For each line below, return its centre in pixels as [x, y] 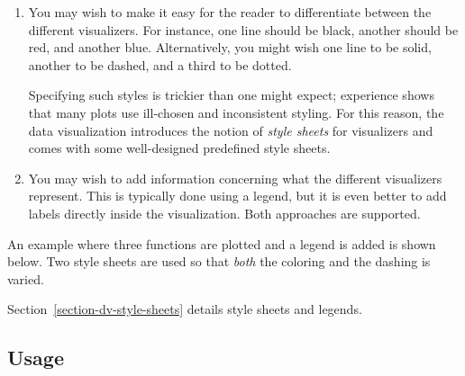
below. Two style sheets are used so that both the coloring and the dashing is [219, 261]
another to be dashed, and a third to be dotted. [160, 64]
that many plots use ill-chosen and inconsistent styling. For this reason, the [236, 112]
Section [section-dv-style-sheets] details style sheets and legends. [185, 309]
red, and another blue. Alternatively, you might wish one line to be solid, [230, 47]
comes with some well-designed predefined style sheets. [179, 148]
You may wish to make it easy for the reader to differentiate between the [230, 12]
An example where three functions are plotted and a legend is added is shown [222, 243]
